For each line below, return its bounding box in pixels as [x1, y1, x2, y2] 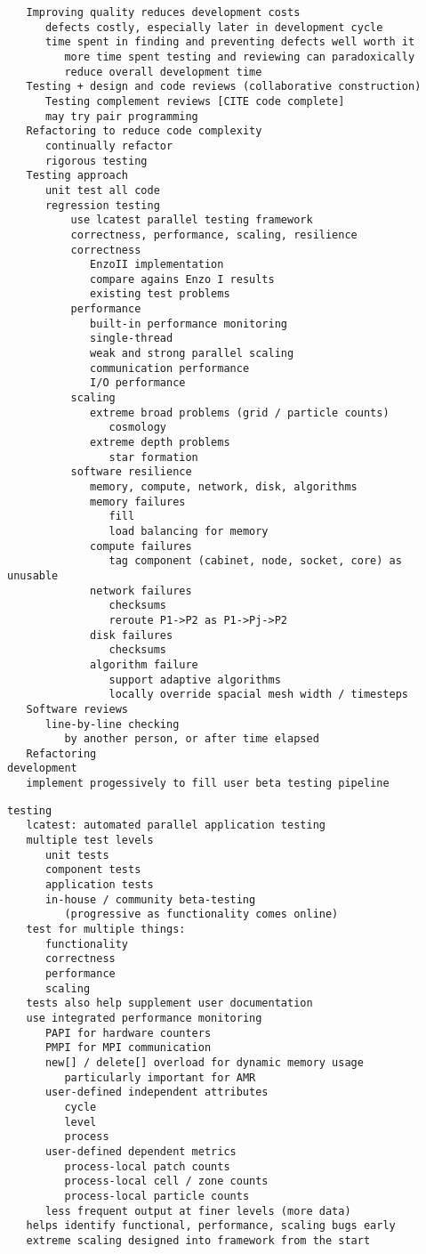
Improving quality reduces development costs [26, 6, 301, 19]
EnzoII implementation [90, 258, 224, 271]
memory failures [90, 495, 186, 508]
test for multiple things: [26, 923, 186, 936]
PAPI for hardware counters [44, 1026, 212, 1040]
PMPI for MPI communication [44, 1041, 212, 1055]
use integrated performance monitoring [26, 1011, 262, 1024]
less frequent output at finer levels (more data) [44, 1204, 351, 1218]
